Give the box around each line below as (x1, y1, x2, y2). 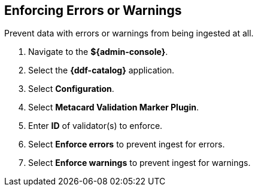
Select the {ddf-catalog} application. (28, 65, 175, 76)
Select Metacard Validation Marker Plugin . (28, 102, 199, 113)
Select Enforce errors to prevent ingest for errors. (28, 139, 225, 150)
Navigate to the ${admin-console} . (28, 47, 168, 57)
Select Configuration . (28, 84, 114, 94)
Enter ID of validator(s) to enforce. (28, 121, 163, 131)
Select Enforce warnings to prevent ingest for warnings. (28, 158, 251, 168)
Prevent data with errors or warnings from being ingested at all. (4, 28, 254, 39)
